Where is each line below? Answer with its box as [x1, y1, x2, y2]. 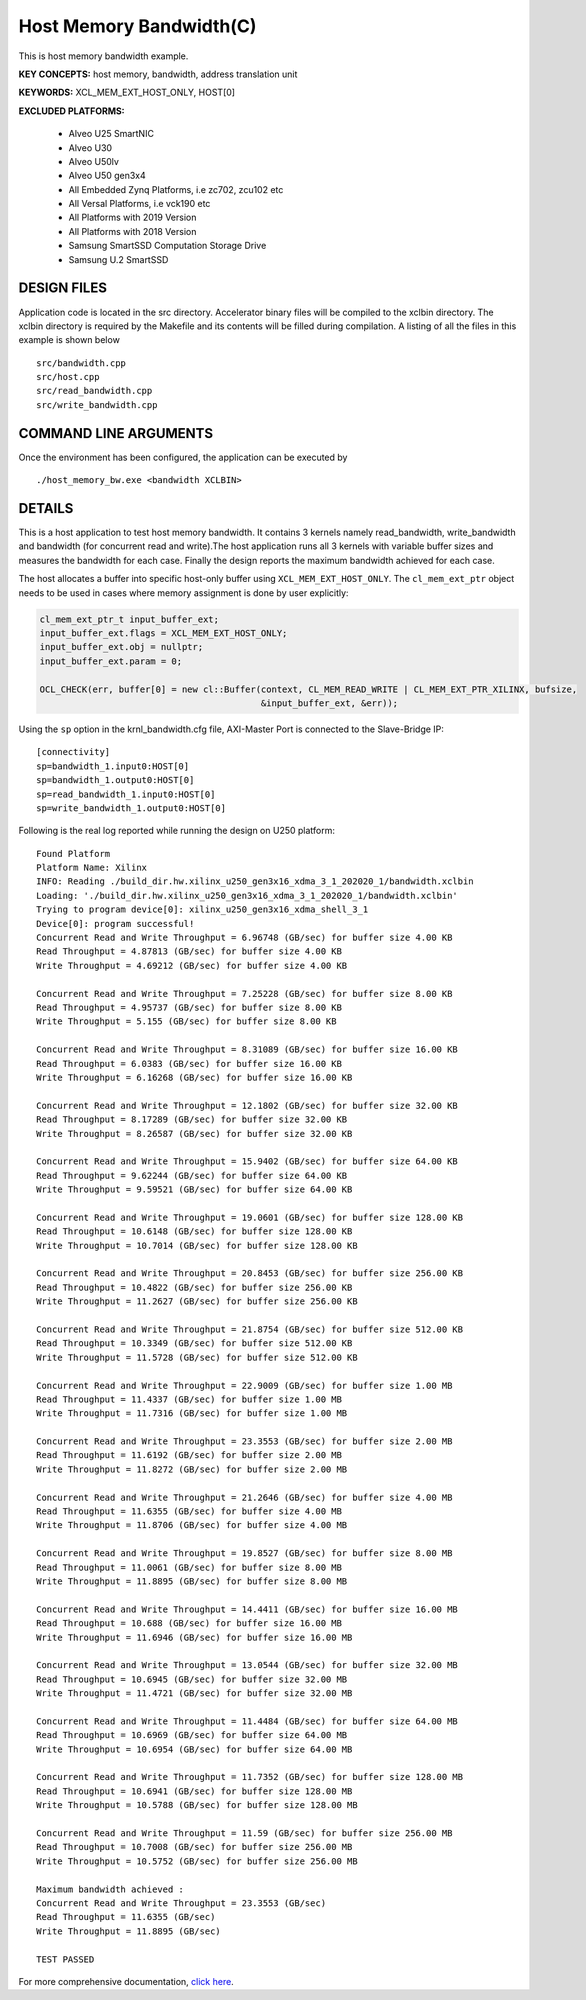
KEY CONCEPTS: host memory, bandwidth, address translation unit [18, 68, 298, 80]
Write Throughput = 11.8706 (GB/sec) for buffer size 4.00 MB [36, 1520, 348, 1531]
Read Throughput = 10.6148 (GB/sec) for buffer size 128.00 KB [36, 1226, 353, 1237]
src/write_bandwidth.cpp [36, 399, 158, 410]
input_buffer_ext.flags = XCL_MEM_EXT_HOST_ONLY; [39, 628, 288, 639]
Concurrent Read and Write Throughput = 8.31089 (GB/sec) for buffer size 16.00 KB [36, 1044, 459, 1055]
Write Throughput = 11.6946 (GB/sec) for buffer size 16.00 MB [36, 1631, 353, 1643]
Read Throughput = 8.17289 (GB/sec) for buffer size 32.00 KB [36, 1114, 348, 1125]
